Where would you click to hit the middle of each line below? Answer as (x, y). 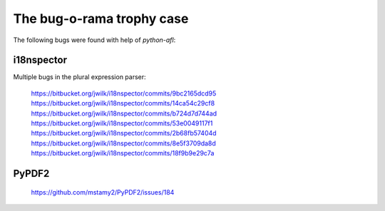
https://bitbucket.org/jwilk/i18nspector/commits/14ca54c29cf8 (123, 103)
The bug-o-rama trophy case (101, 19)
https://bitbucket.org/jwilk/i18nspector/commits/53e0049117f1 (122, 123)
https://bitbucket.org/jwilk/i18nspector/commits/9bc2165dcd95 (124, 93)
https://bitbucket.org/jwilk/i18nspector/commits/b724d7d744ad (124, 113)
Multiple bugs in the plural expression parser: (79, 77)
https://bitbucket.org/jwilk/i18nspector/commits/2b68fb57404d (124, 133)
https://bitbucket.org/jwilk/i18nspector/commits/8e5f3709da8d (124, 143)
